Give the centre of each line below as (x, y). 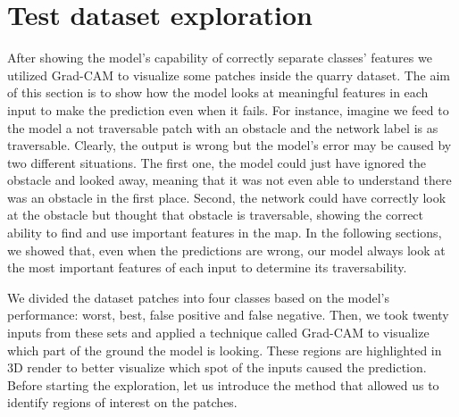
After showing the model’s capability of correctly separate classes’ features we (220, 58)
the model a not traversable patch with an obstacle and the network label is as (223, 127)
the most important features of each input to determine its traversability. (207, 267)
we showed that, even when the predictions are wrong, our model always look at (226, 250)
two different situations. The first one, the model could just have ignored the (217, 162)
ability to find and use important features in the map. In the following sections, (225, 233)
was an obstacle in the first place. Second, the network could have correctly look (227, 197)
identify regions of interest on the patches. (122, 402)
